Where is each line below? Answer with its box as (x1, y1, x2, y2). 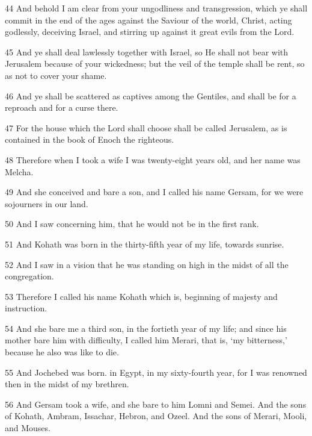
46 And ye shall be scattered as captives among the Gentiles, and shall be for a (5, 89, 296, 102)
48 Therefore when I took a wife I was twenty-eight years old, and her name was (5, 153, 301, 166)
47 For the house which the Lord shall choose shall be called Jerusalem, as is (5, 121, 287, 134)
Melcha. (5, 165, 34, 178)
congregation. (5, 270, 54, 282)
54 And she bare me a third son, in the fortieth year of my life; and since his (5, 322, 287, 334)
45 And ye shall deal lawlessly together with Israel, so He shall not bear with (5, 45, 289, 58)
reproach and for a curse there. (5, 101, 118, 114)
